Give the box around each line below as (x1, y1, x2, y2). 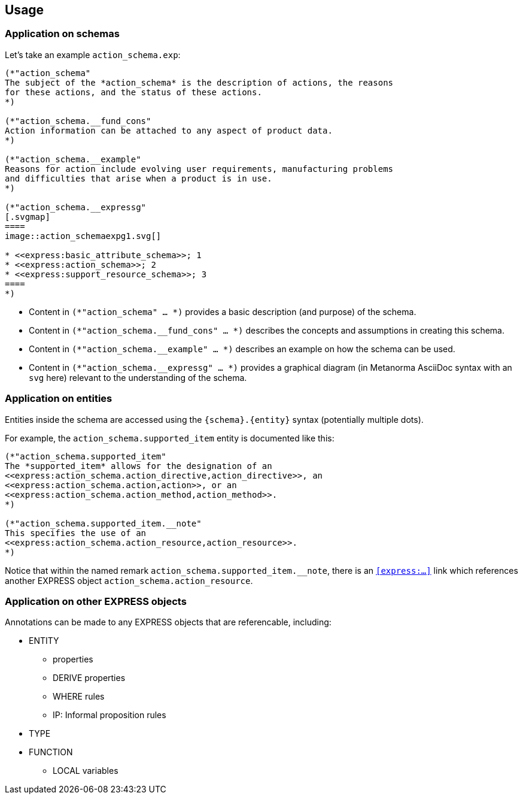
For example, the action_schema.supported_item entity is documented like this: (5, 432, 335, 443)
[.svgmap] (5, 211, 50, 222)
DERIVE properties (53, 673, 126, 683)
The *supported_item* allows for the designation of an (5, 461, 272, 471)
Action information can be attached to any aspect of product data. (5, 125, 333, 135)
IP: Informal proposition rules (53, 710, 166, 721)
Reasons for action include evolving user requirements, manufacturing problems (5, 164, 394, 174)
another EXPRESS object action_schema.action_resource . (5, 575, 253, 586)
